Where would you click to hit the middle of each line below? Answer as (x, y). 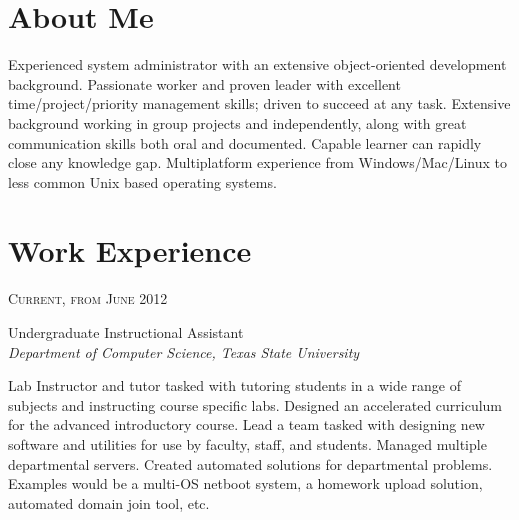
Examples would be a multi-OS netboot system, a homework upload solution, (245, 483)
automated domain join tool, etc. (109, 502)
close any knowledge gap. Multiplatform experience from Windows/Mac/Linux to (258, 162)
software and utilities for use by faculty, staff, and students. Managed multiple (247, 443)
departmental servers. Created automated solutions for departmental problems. (250, 463)
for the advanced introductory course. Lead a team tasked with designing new (246, 424)
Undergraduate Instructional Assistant (126, 332)
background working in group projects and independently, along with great (237, 122)
